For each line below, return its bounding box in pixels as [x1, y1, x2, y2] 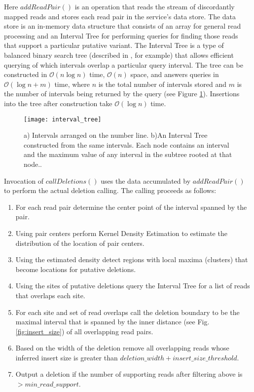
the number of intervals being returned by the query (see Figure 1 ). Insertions [4, 88, 240, 99]
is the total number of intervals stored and [98, 78, 227, 89]
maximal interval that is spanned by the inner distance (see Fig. [15, 316, 210, 327]
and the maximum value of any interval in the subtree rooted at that [24, 149, 232, 159]
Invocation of [4, 175, 44, 186]
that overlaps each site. [15, 290, 85, 300]
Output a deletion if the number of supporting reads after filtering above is [15, 369, 243, 379]
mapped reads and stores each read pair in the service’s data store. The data [4, 11, 236, 21]
